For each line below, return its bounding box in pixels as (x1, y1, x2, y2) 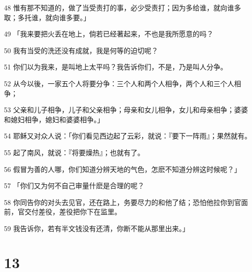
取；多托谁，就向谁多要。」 (4, 12, 90, 22)
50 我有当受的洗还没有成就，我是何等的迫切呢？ (4, 45, 158, 55)
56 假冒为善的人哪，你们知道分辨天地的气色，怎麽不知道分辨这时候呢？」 (4, 164, 241, 174)
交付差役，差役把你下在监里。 (24, 206, 121, 217)
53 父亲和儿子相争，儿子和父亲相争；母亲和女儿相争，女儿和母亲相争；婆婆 (4, 104, 248, 115)
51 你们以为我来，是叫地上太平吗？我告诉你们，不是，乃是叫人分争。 (4, 62, 227, 72)
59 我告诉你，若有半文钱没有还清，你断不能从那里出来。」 (4, 223, 189, 233)
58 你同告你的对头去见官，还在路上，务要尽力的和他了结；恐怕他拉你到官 (4, 197, 241, 207)
